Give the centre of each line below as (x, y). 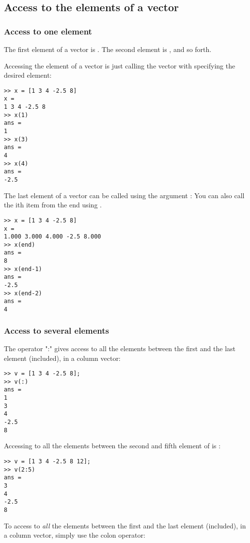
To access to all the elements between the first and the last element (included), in (125, 525)
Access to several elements (57, 330)
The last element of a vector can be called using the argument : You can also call (124, 195)
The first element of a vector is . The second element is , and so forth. (108, 49)
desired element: (28, 75)
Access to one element (48, 31)
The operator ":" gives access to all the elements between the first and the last (120, 348)
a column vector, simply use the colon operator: (75, 535)
